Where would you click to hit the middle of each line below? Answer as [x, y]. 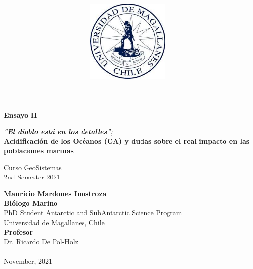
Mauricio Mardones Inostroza [55, 193]
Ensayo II [21, 115]
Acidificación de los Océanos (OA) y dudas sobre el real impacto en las [127, 141]
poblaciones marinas [39, 150]
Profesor [19, 232]
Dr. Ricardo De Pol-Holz [41, 241]
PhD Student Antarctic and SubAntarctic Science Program [93, 212]
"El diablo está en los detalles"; [58, 131]
